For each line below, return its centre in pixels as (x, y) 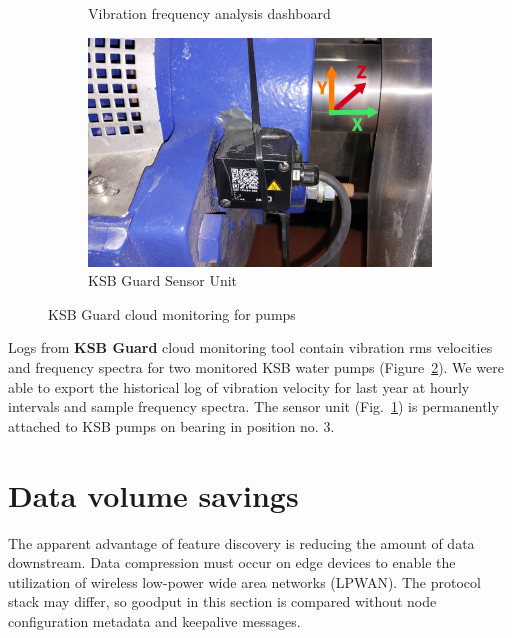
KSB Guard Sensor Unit (163, 280)
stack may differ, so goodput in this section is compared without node (222, 601)
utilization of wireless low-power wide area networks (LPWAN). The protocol (244, 581)
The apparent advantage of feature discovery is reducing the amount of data (241, 542)
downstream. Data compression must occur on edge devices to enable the (232, 562)
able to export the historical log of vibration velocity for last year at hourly (239, 386)
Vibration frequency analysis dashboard (209, 13)
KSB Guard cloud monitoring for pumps (172, 313)
